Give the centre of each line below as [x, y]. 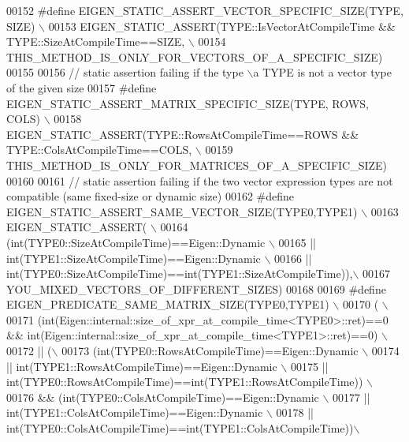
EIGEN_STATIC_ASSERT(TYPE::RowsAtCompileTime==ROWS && [183, 134]
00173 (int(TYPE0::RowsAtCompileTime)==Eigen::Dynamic [210, 351]
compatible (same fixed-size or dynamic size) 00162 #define [151, 196]
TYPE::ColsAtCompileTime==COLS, [99, 150]
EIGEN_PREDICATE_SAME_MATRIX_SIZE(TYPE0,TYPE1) [168, 304]
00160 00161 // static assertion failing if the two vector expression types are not [200, 180]
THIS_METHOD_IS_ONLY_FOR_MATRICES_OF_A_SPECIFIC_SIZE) [197, 165]
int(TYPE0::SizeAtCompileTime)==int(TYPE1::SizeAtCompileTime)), [180, 273]
